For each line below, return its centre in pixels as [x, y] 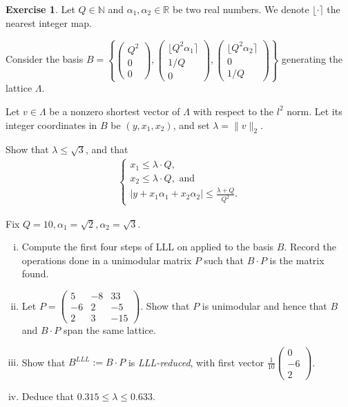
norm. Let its [315, 111]
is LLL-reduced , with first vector [196, 362]
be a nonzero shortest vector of [115, 111]
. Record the [310, 247]
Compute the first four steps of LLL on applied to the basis [148, 247]
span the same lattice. [109, 330]
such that [224, 260]
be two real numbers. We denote [241, 9]
